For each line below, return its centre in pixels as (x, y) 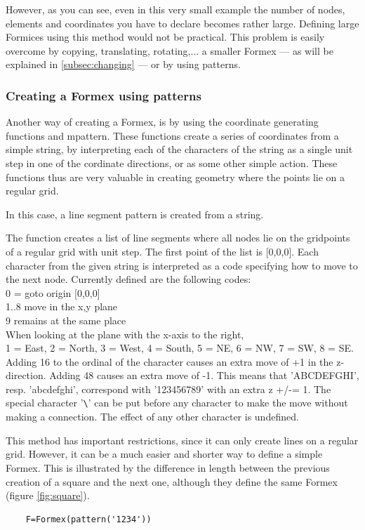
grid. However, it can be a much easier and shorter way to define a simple (164, 454)
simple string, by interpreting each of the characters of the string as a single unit (179, 149)
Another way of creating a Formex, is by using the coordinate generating (162, 122)
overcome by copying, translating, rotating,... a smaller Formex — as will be (170, 50)
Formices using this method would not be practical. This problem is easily (165, 37)
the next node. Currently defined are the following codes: (128, 279)
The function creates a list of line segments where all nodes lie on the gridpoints (178, 238)
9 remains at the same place (66, 320)
